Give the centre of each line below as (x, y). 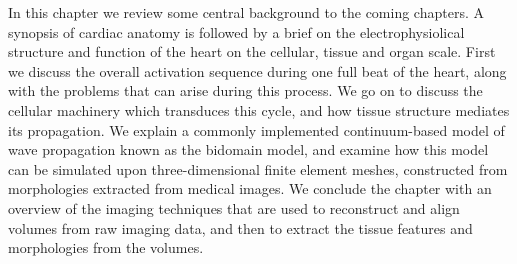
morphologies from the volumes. (106, 247)
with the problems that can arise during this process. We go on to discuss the (245, 90)
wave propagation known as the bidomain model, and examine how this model (248, 149)
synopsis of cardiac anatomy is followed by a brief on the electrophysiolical (236, 31)
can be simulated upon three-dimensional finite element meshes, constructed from (258, 168)
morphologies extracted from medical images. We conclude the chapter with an (250, 188)
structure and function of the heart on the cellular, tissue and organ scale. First (252, 51)
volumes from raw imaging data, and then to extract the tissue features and (240, 227)
